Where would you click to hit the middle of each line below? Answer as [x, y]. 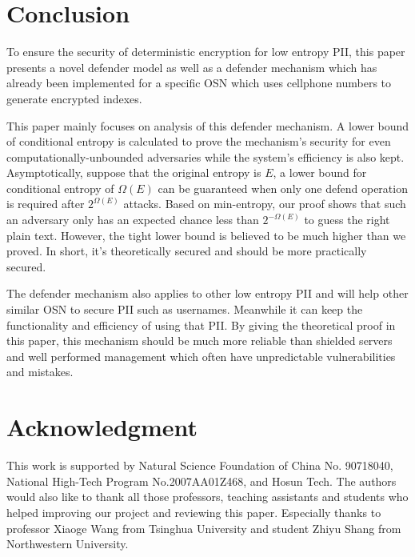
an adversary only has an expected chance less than [133, 220]
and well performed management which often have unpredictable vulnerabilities [201, 356]
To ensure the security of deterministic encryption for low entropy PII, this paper [206, 52]
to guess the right [347, 220]
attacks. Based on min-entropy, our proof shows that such [265, 204]
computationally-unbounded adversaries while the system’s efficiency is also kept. [206, 156]
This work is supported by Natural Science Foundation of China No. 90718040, [200, 465]
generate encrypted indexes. [74, 98]
